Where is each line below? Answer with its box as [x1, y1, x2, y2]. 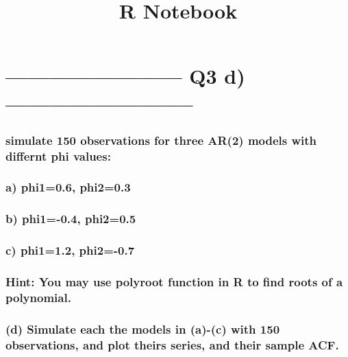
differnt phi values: [5, 147, 111, 164]
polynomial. [5, 288, 71, 306]
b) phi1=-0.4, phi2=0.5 [5, 210, 136, 227]
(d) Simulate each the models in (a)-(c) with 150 [5, 320, 280, 337]
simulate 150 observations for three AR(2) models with [5, 131, 317, 148]
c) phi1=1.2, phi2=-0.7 [5, 242, 135, 259]
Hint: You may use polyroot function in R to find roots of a [5, 273, 343, 290]
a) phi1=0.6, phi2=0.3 [5, 178, 131, 196]
